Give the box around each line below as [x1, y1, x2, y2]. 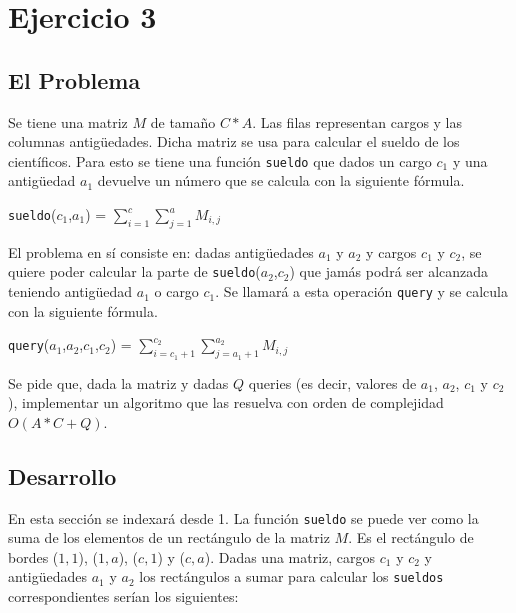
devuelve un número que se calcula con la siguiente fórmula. [97, 170, 465, 191]
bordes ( [8, 546, 59, 567]
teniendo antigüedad [8, 281, 133, 302]
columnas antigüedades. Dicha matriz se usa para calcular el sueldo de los [8, 131, 460, 152]
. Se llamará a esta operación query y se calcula [215, 281, 508, 302]
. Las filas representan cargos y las [252, 111, 463, 132]
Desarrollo [8, 460, 117, 491]
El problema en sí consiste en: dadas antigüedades [8, 241, 314, 262]
